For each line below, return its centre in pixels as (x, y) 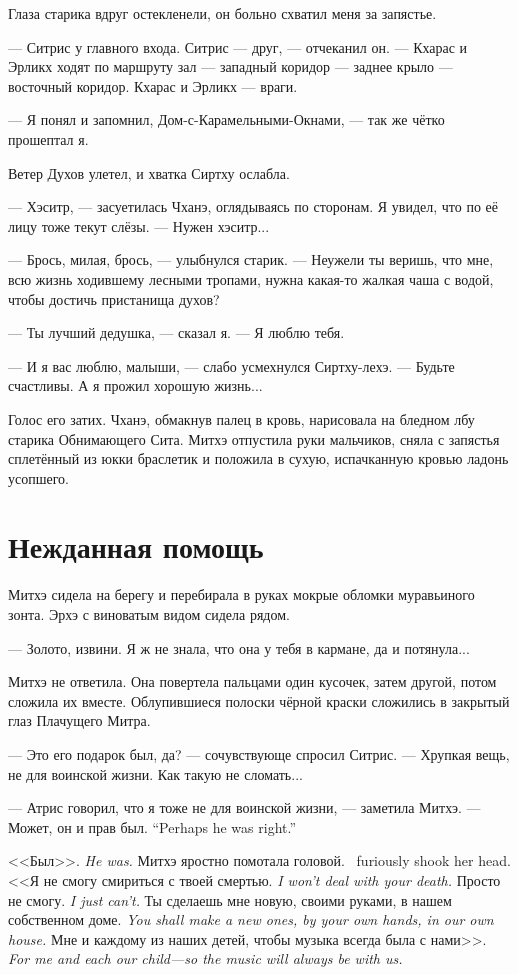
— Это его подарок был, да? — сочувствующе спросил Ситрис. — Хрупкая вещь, (259, 753)
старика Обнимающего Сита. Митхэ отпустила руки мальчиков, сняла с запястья (254, 438)
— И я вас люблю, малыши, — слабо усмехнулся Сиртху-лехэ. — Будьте (231, 365)
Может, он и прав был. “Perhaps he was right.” (152, 826)
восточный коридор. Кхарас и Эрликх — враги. (153, 85)
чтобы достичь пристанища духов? (114, 298)
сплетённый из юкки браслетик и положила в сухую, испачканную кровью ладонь (258, 458)
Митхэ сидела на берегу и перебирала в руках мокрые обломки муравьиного (241, 594)
